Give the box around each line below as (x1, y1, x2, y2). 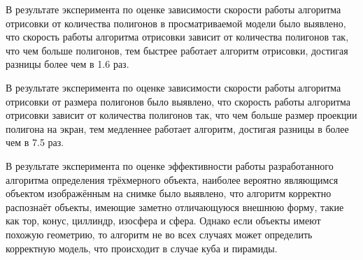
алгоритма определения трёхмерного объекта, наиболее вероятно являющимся (6, 172, 339, 187)
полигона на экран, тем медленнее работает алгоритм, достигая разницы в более (6, 121, 349, 136)
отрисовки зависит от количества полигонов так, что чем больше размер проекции (6, 108, 357, 122)
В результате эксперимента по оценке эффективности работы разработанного (6, 158, 334, 173)
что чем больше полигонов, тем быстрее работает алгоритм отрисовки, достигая (6, 43, 348, 57)
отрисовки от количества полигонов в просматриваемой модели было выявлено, (6, 15, 346, 30)
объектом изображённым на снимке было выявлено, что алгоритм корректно (6, 186, 332, 201)
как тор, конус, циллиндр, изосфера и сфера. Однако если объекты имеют (6, 213, 321, 228)
